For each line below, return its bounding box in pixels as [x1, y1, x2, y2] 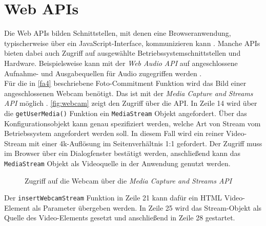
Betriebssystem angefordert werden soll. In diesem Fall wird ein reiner [4, 128, 224, 139]
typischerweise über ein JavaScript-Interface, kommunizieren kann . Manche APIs [4, 37, 260, 48]
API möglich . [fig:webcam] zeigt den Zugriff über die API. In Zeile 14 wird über [4, 98, 257, 108]
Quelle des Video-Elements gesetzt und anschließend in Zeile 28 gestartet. [4, 212, 235, 223]
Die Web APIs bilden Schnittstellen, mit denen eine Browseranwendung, [4, 28, 231, 38]
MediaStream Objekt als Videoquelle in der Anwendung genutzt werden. [4, 157, 231, 168]
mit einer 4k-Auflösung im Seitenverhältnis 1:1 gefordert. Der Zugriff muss [29, 138, 262, 148]
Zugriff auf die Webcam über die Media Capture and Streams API [25, 175, 232, 186]
